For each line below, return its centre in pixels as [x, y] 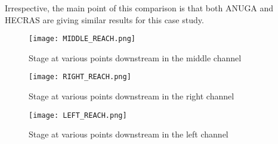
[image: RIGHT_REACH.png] [80, 77]
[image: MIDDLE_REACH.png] [82, 39]
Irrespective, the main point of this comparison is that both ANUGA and [139, 8]
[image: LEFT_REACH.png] [78, 115]
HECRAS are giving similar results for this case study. [104, 19]
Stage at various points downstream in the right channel [132, 96]
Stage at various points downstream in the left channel [129, 134]
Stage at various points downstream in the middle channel [135, 57]
